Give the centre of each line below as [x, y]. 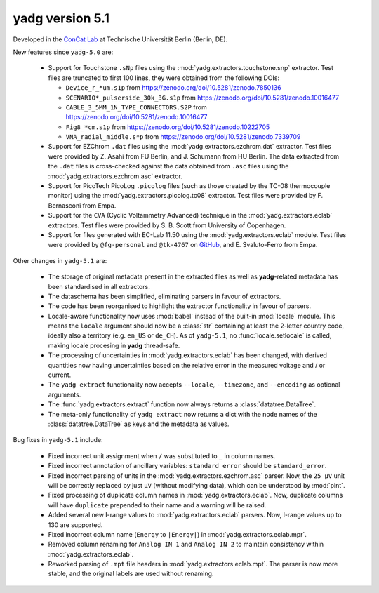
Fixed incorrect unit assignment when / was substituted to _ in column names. [162, 455]
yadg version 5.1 [61, 18]
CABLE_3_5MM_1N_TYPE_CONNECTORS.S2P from [136, 107]
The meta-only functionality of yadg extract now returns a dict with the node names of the [182, 414]
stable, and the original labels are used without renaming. [131, 574]
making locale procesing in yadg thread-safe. [114, 345]
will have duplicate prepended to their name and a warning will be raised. [157, 505]
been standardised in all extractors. [99, 286]
